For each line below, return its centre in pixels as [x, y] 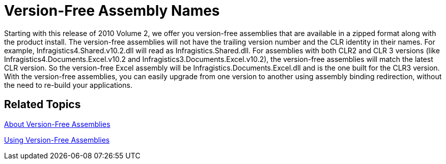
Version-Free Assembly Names [112, 11]
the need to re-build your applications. [68, 85]
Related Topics [43, 105]
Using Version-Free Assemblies [57, 140]
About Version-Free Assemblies [57, 124]
